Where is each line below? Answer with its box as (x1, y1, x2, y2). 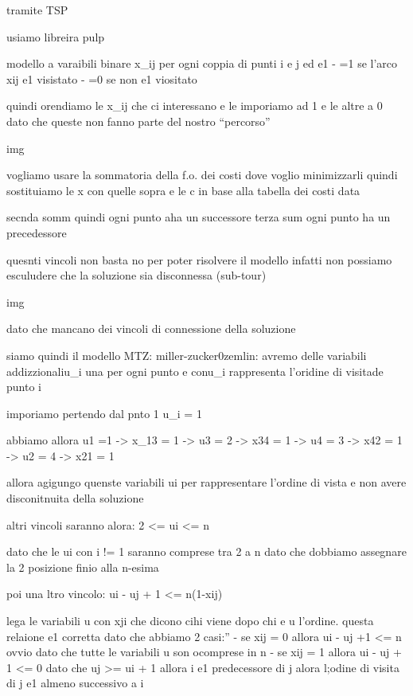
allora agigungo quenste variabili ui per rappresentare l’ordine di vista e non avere (6, 474, 407, 491)
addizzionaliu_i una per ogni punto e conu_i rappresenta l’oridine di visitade (6, 362, 384, 379)
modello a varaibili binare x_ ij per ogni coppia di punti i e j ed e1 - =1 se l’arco (6, 55, 398, 72)
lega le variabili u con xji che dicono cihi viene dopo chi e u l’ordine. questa (6, 612, 374, 629)
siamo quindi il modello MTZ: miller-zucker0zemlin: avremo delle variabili (6, 346, 367, 363)
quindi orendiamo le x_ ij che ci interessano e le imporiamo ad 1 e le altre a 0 (6, 97, 383, 114)
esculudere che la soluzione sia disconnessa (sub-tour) (6, 267, 267, 283)
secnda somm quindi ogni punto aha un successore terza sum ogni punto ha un (6, 209, 391, 225)
